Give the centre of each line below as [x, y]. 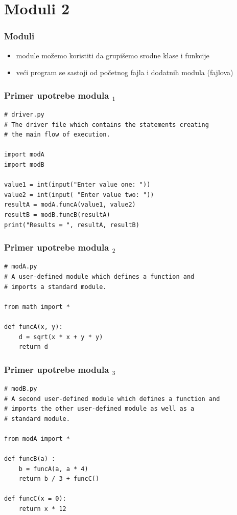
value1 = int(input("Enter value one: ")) [77, 185]
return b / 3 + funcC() [59, 479]
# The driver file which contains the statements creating [106, 125]
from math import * [37, 307]
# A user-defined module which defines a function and [99, 276]
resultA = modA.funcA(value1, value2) [70, 205]
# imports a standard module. [55, 287]
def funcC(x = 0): [35, 499]
